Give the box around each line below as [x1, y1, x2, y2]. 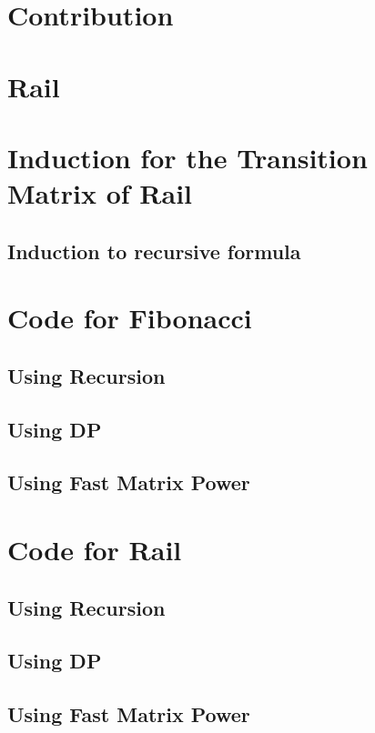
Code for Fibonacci [7, 299, 252, 336]
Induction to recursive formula [7, 236, 301, 265]
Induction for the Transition [7, 138, 368, 176]
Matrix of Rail [7, 175, 193, 212]
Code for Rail [7, 531, 182, 567]
